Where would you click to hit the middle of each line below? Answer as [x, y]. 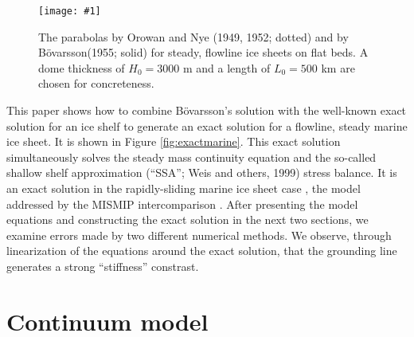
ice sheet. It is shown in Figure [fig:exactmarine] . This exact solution [174, 141]
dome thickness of [82, 67]
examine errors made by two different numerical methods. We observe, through [199, 235]
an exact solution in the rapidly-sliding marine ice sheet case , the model [184, 188]
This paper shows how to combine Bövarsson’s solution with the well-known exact [207, 110]
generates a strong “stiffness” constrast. [103, 266]
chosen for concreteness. [96, 83]
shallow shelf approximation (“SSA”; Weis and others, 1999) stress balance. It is [202, 172]
